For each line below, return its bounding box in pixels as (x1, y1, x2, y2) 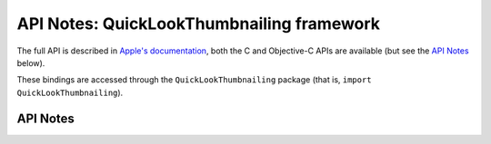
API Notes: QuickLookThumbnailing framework (16, 14, 381, 34)
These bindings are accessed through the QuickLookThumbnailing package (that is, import (16, 74, 372, 85)
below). (16, 57, 45, 68)
